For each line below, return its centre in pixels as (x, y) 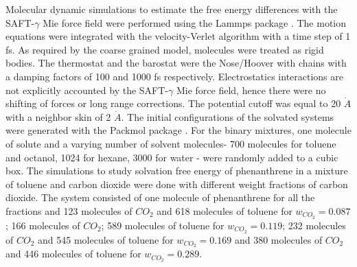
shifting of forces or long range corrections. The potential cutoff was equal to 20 (173, 103)
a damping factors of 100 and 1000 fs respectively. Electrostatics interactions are (174, 76)
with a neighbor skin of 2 (58, 116)
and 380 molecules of (278, 239)
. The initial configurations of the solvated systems (228, 116)
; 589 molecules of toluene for (163, 225)
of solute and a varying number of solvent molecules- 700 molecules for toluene (171, 143)
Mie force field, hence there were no (251, 90)
